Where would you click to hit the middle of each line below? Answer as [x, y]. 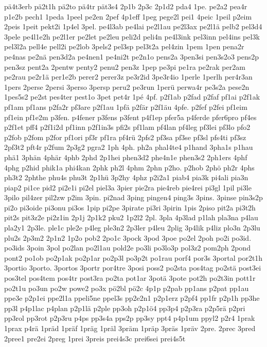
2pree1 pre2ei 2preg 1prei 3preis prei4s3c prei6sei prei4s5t [95, 338]
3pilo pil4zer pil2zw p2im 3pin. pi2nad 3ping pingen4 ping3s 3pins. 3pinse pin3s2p [133, 197]
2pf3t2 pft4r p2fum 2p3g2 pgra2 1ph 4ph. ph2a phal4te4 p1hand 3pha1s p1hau [129, 147]
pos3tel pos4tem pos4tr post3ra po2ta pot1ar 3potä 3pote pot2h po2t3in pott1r [130, 278]
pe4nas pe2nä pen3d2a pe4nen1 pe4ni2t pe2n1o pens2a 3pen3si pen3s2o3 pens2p [132, 56]
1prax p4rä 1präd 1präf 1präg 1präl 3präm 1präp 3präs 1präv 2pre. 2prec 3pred [130, 328]
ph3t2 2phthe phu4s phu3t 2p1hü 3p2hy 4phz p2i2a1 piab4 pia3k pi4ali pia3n [126, 177]
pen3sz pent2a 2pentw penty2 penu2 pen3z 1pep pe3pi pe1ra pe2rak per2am [125, 66]
